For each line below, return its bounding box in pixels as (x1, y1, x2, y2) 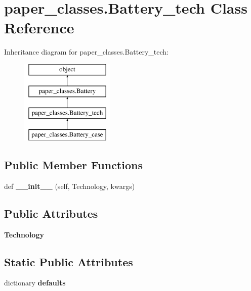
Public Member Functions (4, 157, 143, 173)
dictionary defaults (4, 277, 66, 288)
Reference (4, 17, 74, 38)
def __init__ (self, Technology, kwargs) (4, 180, 135, 191)
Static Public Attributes (4, 254, 133, 269)
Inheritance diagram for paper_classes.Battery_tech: (4, 46, 169, 57)
